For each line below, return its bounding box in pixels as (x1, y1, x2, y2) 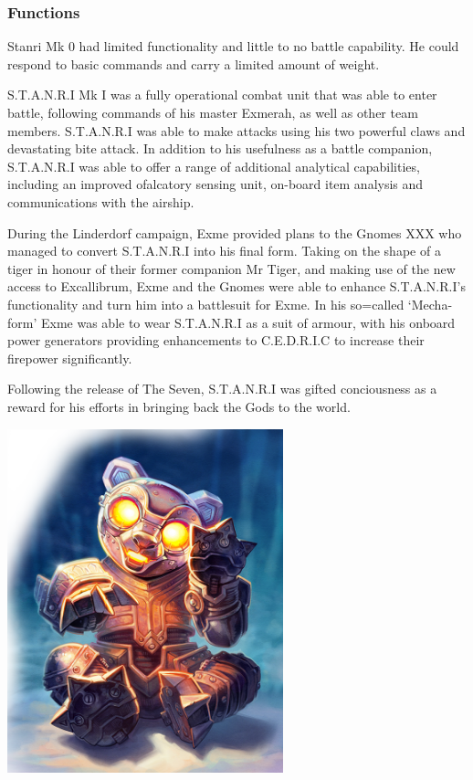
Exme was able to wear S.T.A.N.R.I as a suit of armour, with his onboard (40, 312, 456, 332)
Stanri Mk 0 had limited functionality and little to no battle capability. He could (7, 37, 459, 56)
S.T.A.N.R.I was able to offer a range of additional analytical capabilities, (7, 156, 420, 175)
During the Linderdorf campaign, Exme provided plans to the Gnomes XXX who (7, 223, 462, 242)
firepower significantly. (7, 348, 132, 367)
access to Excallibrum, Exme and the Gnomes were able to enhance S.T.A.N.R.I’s (7, 277, 466, 296)
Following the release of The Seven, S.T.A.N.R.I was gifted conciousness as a (7, 379, 437, 398)
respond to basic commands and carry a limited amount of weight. (7, 54, 380, 73)
